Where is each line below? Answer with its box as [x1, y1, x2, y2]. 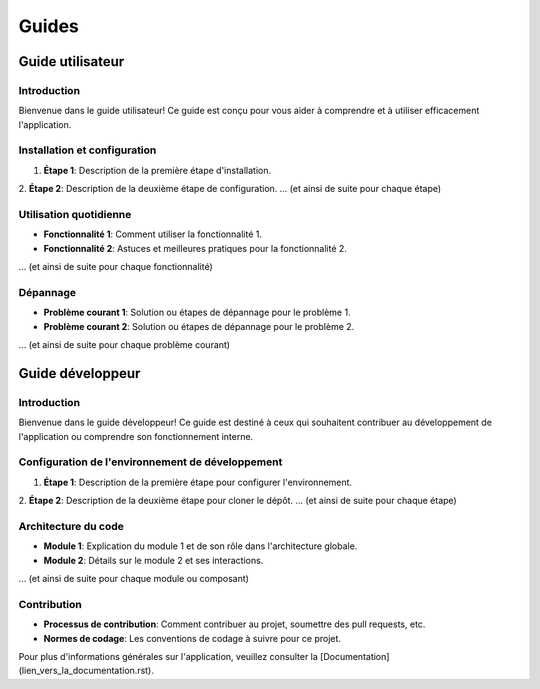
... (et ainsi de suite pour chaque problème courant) [18, 339, 230, 351]
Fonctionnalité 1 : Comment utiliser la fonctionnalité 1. [43, 228, 263, 240]
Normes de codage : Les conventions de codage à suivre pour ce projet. [43, 632, 342, 644]
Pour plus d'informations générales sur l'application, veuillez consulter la [18, 651, 319, 662]
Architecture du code [18, 519, 125, 533]
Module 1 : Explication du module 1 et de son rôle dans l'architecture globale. [43, 540, 358, 552]
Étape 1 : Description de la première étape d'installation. [43, 164, 272, 176]
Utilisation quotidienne [18, 208, 132, 221]
